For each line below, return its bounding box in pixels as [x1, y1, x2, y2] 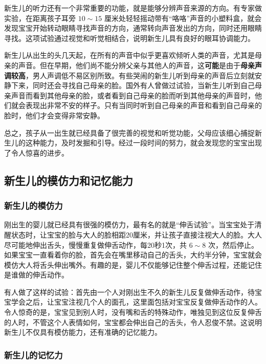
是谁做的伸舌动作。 [4, 269, 69, 280]
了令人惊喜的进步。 [4, 147, 69, 158]
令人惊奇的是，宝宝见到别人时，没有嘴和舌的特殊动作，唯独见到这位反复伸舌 [4, 307, 262, 317]
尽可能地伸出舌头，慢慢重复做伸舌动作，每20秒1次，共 [4, 239, 187, 250]
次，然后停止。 [208, 239, 258, 250]
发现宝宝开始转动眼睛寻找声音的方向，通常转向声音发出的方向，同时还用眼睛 [4, 23, 262, 33]
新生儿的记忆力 [4, 348, 63, 361]
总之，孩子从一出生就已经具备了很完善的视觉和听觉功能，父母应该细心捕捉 [4, 127, 255, 138]
